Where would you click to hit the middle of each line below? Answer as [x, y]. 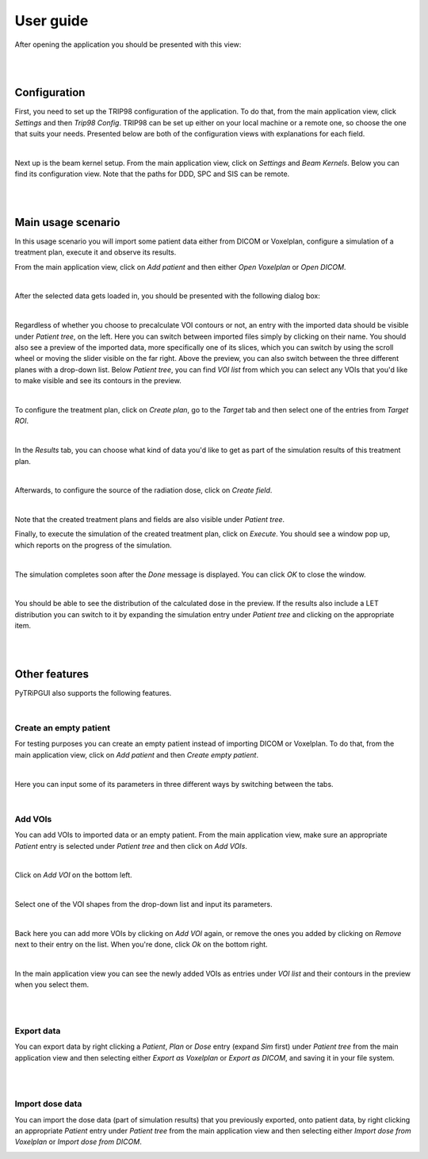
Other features [52, 674]
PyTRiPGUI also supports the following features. [93, 693]
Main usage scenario [67, 222]
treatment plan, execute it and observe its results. [96, 252]
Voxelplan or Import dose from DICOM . [78, 1142]
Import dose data [48, 1104]
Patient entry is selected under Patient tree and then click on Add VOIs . [131, 846]
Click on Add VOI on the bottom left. [73, 875]
